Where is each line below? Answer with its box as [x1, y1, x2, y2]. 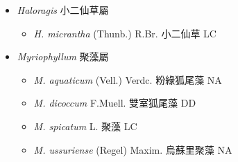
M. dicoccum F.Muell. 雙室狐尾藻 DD [33, 96, 196, 110]
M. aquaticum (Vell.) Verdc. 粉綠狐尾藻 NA [33, 72, 222, 87]
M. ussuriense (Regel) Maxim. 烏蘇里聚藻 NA [33, 142, 232, 156]
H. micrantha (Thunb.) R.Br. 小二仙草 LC [33, 26, 216, 40]
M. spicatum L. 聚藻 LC [33, 118, 137, 133]
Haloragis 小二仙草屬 [17, 3, 109, 17]
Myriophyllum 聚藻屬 [17, 49, 109, 64]
